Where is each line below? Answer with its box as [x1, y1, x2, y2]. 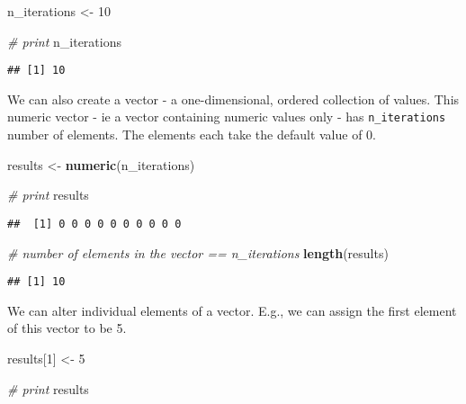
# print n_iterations [7, 31, 121, 50]
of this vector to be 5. [7, 319, 127, 337]
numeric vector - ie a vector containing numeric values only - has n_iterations [7, 107, 446, 126]
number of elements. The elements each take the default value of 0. [7, 125, 377, 144]
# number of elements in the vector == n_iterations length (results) [7, 243, 389, 262]
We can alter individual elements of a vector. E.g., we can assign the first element [7, 301, 457, 319]
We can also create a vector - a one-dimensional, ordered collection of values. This [7, 89, 460, 108]
